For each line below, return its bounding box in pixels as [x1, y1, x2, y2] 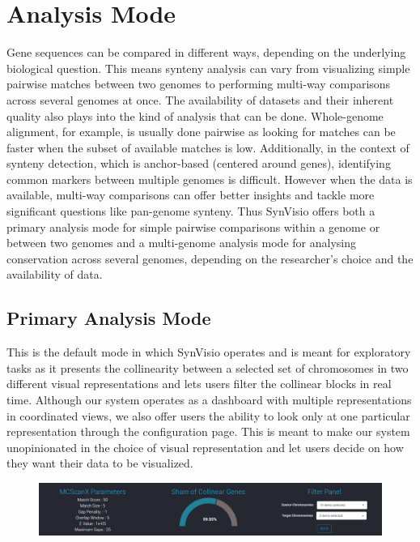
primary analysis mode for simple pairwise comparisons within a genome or [6, 218, 380, 235]
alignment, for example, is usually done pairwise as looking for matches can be [6, 123, 396, 140]
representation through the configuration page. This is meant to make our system [6, 423, 410, 440]
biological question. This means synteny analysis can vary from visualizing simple [6, 59, 410, 76]
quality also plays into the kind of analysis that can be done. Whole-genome [6, 107, 384, 124]
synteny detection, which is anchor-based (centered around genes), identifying [6, 155, 391, 172]
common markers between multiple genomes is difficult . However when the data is [6, 170, 413, 187]
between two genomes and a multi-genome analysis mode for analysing [6, 234, 356, 251]
